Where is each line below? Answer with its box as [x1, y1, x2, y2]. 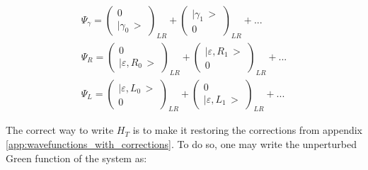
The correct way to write [6, 123, 114, 137]
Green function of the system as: [6, 150, 147, 165]
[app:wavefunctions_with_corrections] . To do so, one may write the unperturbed [6, 137, 357, 152]
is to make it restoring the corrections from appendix [132, 123, 362, 137]
